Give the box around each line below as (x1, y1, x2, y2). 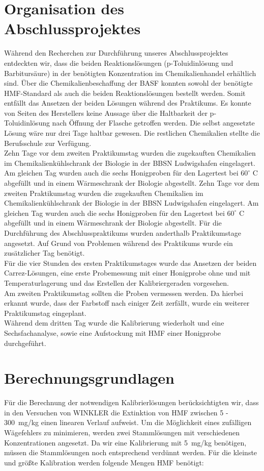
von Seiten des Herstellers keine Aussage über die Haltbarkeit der (4, 107, 208, 118)
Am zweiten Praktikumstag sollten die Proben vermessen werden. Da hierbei (4, 287, 244, 298)
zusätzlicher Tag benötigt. (4, 247, 85, 258)
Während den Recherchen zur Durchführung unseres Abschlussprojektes (4, 47, 228, 58)
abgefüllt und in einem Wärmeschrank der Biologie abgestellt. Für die (4, 217, 222, 228)
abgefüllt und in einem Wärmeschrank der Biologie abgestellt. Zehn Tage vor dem (4, 178, 259, 188)
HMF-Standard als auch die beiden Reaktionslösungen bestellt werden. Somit (4, 87, 246, 98)
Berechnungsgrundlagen (4, 367, 174, 388)
